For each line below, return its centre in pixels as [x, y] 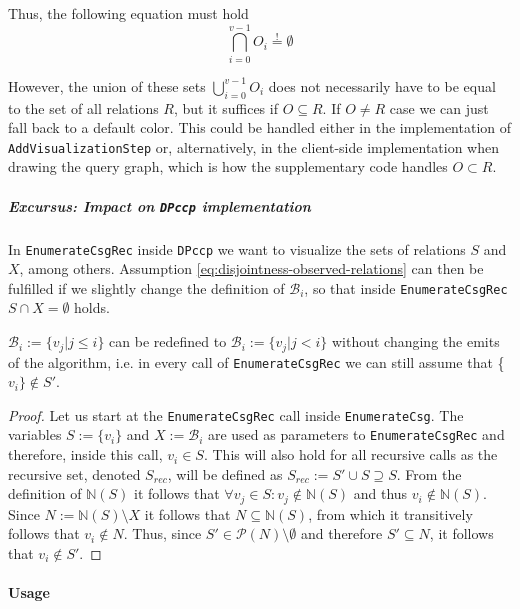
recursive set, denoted [74, 473]
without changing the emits [415, 341]
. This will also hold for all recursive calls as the [350, 454]
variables [35, 434]
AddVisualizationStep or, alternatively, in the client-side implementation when [254, 146]
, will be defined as [225, 473]
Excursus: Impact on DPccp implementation [159, 205]
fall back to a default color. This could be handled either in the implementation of [260, 127]
